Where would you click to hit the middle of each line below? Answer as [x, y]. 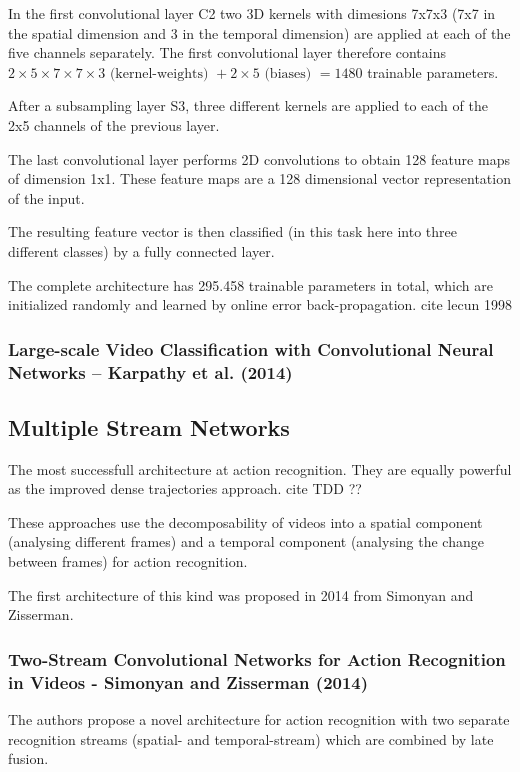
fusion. [28, 758]
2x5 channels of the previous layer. [114, 124]
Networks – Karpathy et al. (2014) [150, 371]
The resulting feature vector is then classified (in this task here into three [233, 231]
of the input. [46, 197]
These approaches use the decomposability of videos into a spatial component [245, 521]
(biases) [288, 73]
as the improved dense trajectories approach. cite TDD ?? [185, 488]
